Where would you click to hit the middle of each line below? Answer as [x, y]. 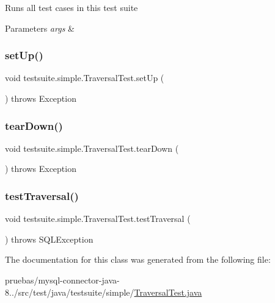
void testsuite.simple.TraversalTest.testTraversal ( [98, 219]
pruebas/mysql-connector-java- [62, 280]
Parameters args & [40, 28]
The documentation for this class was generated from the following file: [138, 259]
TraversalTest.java [168, 292]
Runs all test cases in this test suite [71, 7]
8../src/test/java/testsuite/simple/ [70, 292]
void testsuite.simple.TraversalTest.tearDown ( [92, 148]
